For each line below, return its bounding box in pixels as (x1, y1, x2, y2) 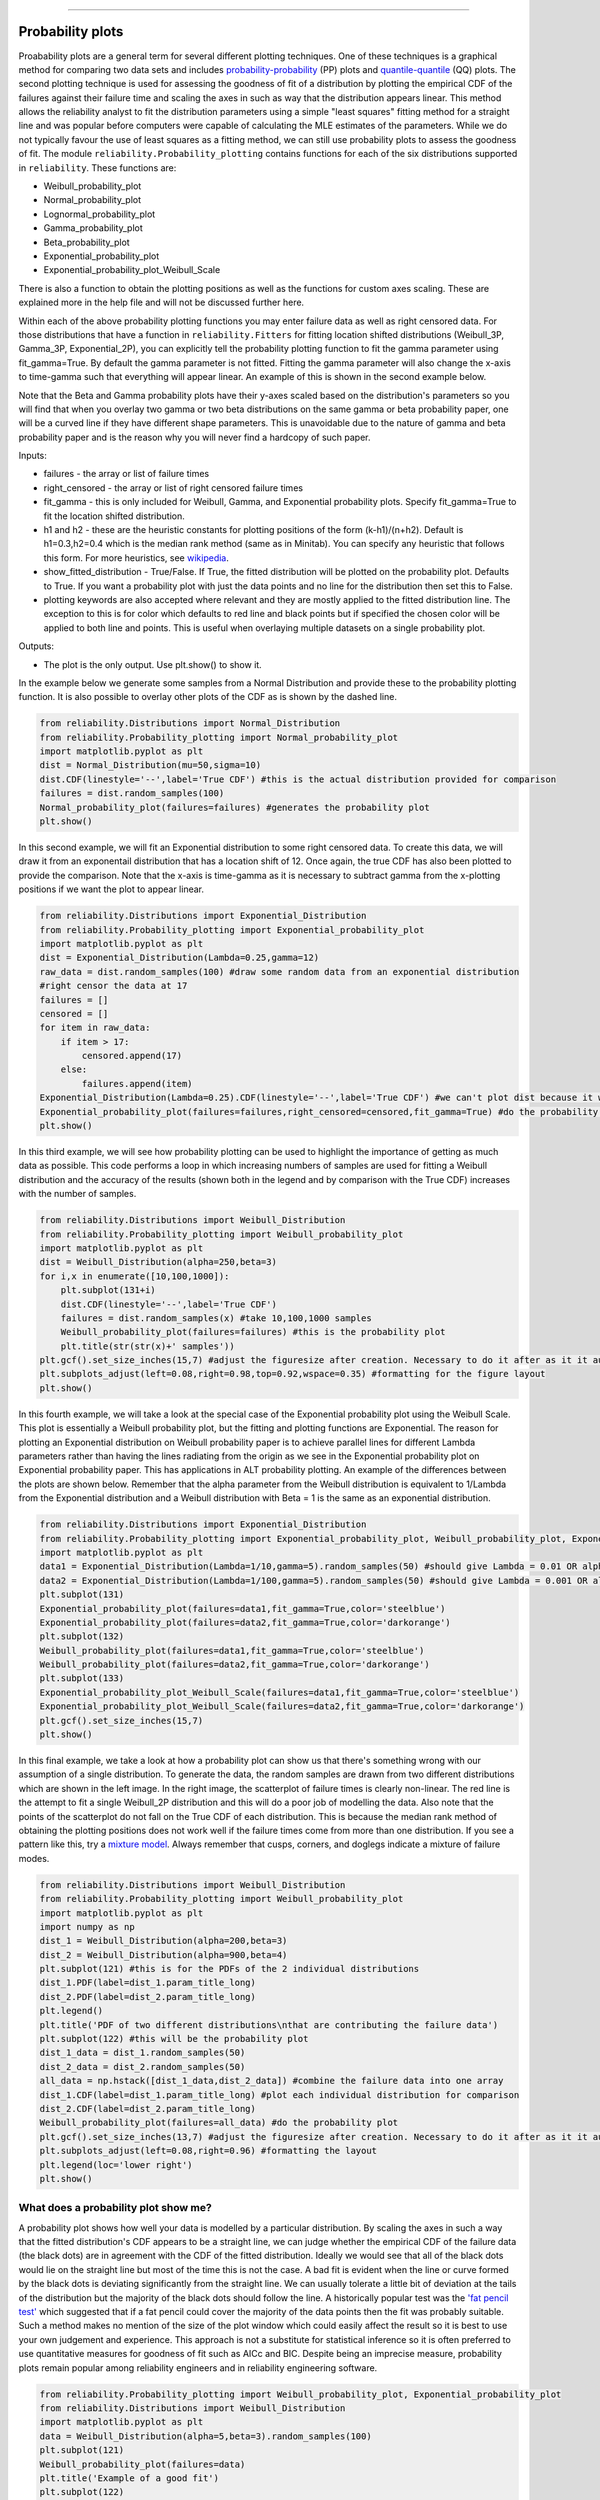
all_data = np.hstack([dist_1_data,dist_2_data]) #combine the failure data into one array (39, 2075, 504, 2087)
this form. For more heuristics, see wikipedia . (43, 551, 229, 564)
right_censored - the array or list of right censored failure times (43, 481, 304, 494)
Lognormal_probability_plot (43, 208, 156, 220)
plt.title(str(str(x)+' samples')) (60, 1340, 235, 1352)
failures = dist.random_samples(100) (39, 788, 225, 799)
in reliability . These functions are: (18, 161, 177, 174)
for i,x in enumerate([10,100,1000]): (39, 1270, 230, 1282)
